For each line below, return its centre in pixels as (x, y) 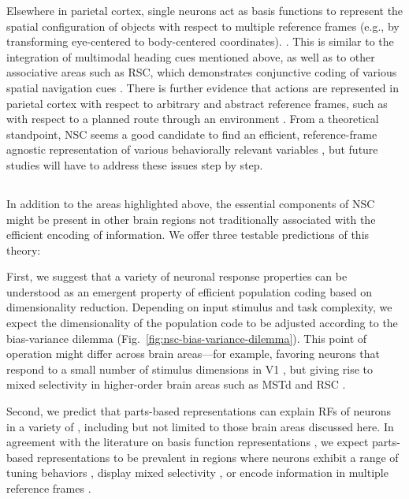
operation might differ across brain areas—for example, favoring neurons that (193, 354)
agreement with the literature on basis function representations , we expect (188, 442)
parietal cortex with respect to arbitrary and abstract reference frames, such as (197, 103)
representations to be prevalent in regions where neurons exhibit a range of (218, 457)
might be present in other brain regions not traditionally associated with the (191, 219)
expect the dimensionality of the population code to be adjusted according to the (202, 323)
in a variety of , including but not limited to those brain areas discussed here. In (200, 426)
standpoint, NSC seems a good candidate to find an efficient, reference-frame (192, 134)
